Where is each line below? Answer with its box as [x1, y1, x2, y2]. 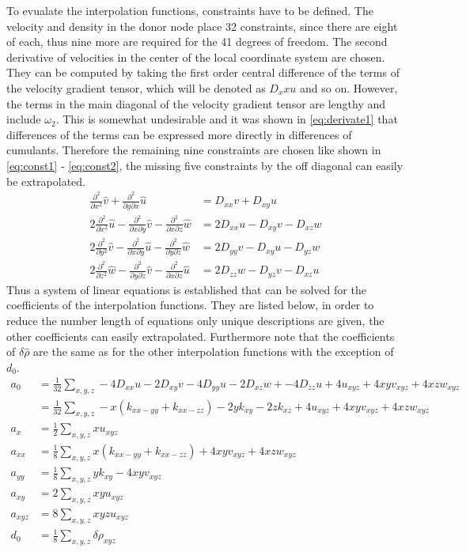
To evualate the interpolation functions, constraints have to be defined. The [6, 2, 373, 18]
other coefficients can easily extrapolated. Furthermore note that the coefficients [6, 327, 395, 344]
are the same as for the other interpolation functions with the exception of [33, 343, 394, 360]
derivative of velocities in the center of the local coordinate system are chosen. [6, 48, 385, 65]
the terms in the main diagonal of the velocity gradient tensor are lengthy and [6, 95, 386, 112]
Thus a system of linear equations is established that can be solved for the [6, 281, 366, 297]
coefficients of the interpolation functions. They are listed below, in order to [6, 297, 374, 313]
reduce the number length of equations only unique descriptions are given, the [6, 312, 385, 328]
